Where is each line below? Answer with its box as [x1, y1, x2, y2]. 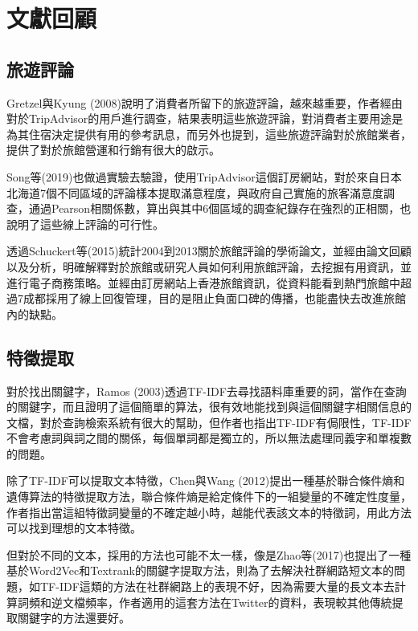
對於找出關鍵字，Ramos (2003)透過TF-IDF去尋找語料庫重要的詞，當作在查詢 [6, 382, 407, 399]
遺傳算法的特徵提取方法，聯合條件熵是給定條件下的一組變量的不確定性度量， [6, 488, 412, 505]
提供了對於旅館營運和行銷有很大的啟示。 [6, 141, 220, 158]
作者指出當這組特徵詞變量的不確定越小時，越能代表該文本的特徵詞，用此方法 [6, 503, 412, 520]
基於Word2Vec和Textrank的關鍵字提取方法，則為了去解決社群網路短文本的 [6, 562, 394, 579]
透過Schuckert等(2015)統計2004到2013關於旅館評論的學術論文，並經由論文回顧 [6, 242, 412, 259]
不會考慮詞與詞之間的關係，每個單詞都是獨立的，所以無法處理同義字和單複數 [6, 429, 412, 446]
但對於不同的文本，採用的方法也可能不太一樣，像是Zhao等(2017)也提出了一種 [6, 546, 412, 563]
